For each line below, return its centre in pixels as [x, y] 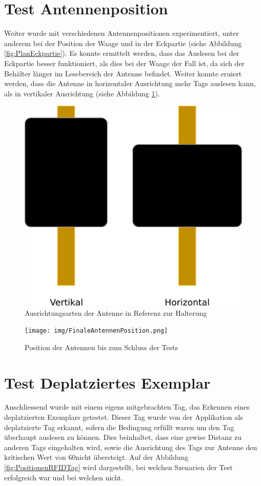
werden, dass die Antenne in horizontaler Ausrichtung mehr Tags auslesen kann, [130, 83]
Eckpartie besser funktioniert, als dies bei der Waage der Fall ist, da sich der [124, 63]
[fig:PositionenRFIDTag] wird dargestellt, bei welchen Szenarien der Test [118, 467]
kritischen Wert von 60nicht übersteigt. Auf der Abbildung [96, 457]
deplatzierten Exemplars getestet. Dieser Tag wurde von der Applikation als [124, 417]
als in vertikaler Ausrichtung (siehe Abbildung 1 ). [82, 93]
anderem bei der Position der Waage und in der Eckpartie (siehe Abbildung [123, 43]
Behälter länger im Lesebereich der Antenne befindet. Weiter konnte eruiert [123, 73]
